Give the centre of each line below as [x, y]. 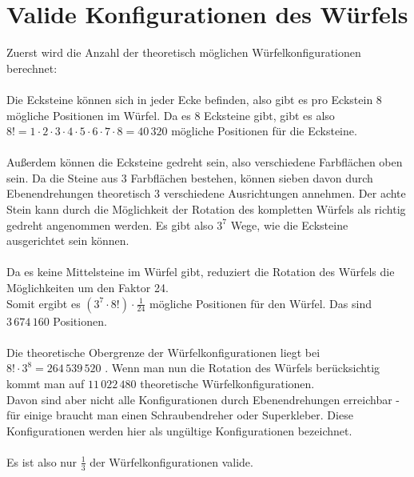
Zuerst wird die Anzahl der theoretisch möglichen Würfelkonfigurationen [184, 52]
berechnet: [32, 68]
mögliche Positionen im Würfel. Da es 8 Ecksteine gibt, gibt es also [171, 115]
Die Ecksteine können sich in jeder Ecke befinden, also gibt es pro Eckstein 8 [194, 99]
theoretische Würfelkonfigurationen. [227, 383]
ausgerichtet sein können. [68, 241]
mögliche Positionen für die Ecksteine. [264, 131]
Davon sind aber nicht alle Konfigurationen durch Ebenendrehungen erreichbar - [203, 399]
